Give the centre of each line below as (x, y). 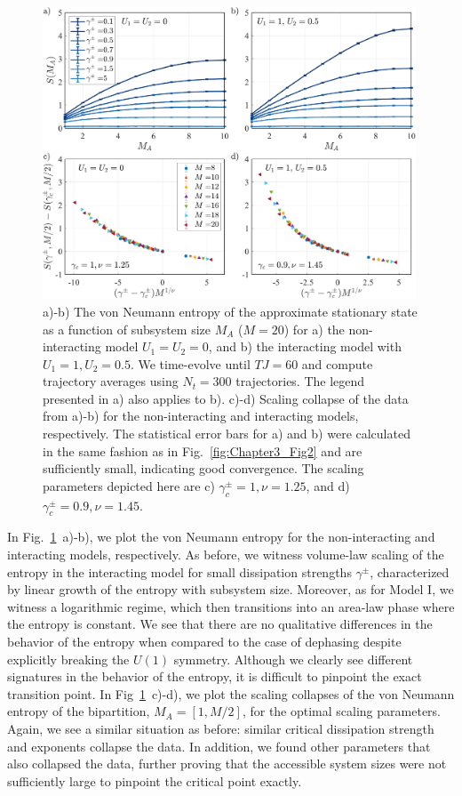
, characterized (410, 571)
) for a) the (314, 329)
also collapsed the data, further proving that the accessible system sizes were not (227, 764)
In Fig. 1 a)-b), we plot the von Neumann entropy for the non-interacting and (221, 537)
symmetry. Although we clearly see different (293, 659)
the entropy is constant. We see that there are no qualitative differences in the (220, 624)
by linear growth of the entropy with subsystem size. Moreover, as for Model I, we (231, 589)
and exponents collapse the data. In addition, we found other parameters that (219, 746)
